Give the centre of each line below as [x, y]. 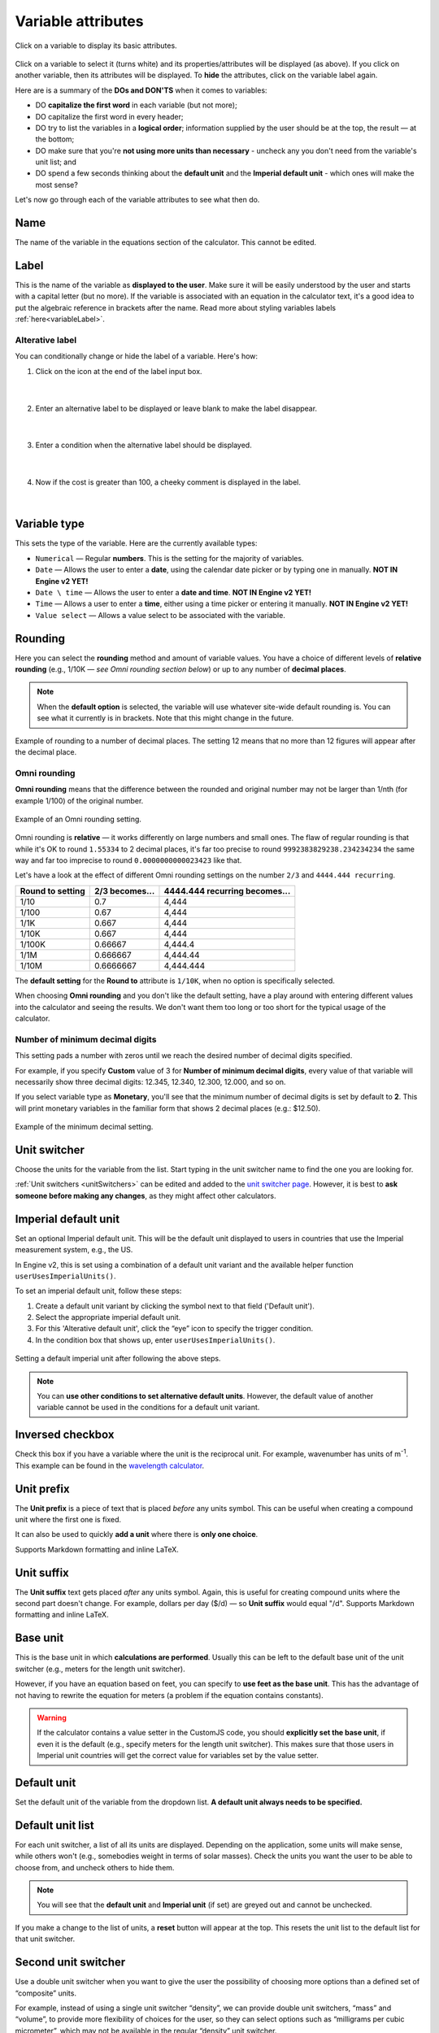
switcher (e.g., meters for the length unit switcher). [100, 1669]
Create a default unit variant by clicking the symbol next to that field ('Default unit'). [175, 1306]
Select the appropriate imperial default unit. [108, 1317]
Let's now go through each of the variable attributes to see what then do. [137, 200]
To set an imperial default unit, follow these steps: [98, 1291]
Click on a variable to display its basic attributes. [96, 46]
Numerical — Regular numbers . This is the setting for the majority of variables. [170, 558]
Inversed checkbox [65, 1435]
